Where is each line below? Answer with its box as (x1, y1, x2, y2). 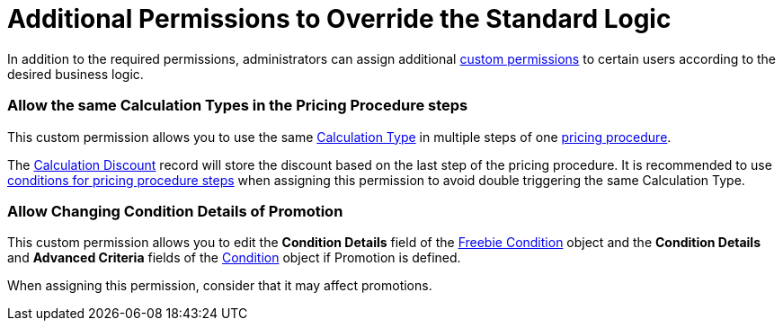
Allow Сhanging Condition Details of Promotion (7, 201, 343, 220)
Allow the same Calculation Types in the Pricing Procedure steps (7, 96, 468, 115)
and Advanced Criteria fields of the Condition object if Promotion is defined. (7, 250, 461, 266)
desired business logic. (7, 66, 144, 82)
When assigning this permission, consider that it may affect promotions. (7, 278, 432, 294)
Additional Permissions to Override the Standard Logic (7, 4, 672, 34)
